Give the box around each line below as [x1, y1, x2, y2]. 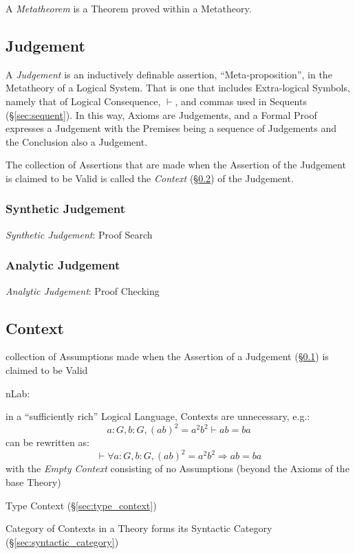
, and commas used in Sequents [175, 93, 307, 108]
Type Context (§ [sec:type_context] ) [6, 498, 157, 512]
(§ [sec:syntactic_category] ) [6, 534, 119, 549]
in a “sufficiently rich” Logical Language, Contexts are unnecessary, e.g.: [6, 409, 310, 423]
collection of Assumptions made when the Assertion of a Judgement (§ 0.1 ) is [6, 349, 329, 364]
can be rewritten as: [6, 435, 89, 450]
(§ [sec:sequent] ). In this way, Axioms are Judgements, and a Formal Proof [6, 107, 317, 122]
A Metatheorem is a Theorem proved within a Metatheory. [6, 1, 252, 15]
